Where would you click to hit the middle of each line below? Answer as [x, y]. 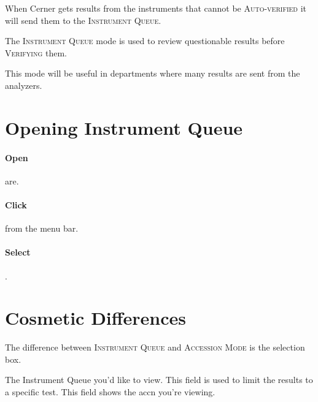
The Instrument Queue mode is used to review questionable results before [145, 41]
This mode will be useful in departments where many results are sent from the [153, 73]
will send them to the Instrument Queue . [83, 20]
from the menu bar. [42, 228]
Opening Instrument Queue [124, 127]
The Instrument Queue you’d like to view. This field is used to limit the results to [159, 380]
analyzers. [24, 85]
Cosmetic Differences [96, 318]
